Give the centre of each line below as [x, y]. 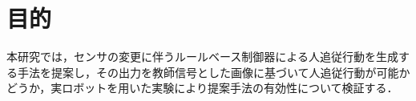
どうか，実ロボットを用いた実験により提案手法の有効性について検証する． [202, 88]
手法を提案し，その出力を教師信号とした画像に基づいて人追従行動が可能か [214, 72]
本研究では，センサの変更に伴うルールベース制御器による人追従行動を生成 [202, 57]
